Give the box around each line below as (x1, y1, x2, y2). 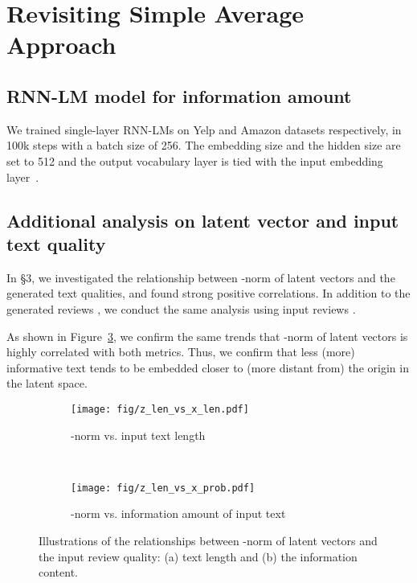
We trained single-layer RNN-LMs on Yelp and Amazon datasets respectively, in (6, 121, 402, 138)
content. (39, 564, 78, 581)
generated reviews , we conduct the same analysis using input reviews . (6, 300, 356, 317)
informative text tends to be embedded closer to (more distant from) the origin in (6, 359, 409, 376)
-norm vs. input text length (71, 426, 206, 443)
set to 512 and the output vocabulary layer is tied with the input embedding (6, 152, 383, 169)
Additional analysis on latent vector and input (6, 207, 399, 232)
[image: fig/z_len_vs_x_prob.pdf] (71, 482, 256, 494)
